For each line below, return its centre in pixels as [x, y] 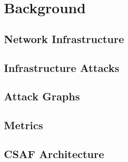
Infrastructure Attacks [62, 67]
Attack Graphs [42, 96]
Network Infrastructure [64, 38]
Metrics [24, 125]
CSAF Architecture [54, 153]
